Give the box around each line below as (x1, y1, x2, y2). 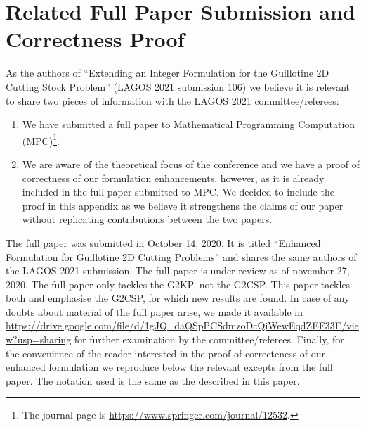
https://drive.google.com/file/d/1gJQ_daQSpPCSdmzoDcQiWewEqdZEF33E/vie (6, 318, 359, 333)
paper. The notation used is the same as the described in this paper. (6, 373, 300, 388)
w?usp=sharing (6, 332, 72, 347)
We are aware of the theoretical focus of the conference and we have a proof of (22, 156, 360, 171)
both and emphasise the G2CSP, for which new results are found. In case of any (6, 291, 350, 305)
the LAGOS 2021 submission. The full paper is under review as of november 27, (6, 263, 350, 278)
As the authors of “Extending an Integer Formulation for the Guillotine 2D (6, 65, 329, 80)
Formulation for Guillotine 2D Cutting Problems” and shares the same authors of (6, 249, 357, 264)
